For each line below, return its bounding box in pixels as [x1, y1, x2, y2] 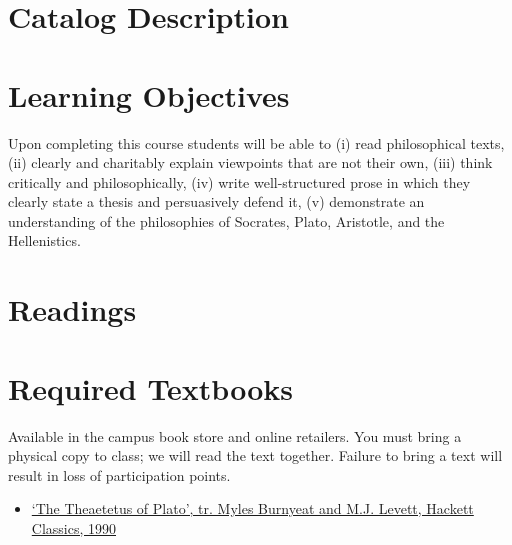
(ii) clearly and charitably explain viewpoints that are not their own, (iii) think [8, 152, 493, 173]
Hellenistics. [8, 230, 81, 251]
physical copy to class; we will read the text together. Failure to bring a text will [8, 445, 503, 466]
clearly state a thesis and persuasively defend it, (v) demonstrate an [8, 191, 425, 212]
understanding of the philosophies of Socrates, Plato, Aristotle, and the [8, 210, 445, 231]
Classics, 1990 [31, 517, 117, 538]
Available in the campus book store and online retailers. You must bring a [8, 425, 462, 446]
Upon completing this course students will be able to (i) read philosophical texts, [8, 132, 505, 153]
